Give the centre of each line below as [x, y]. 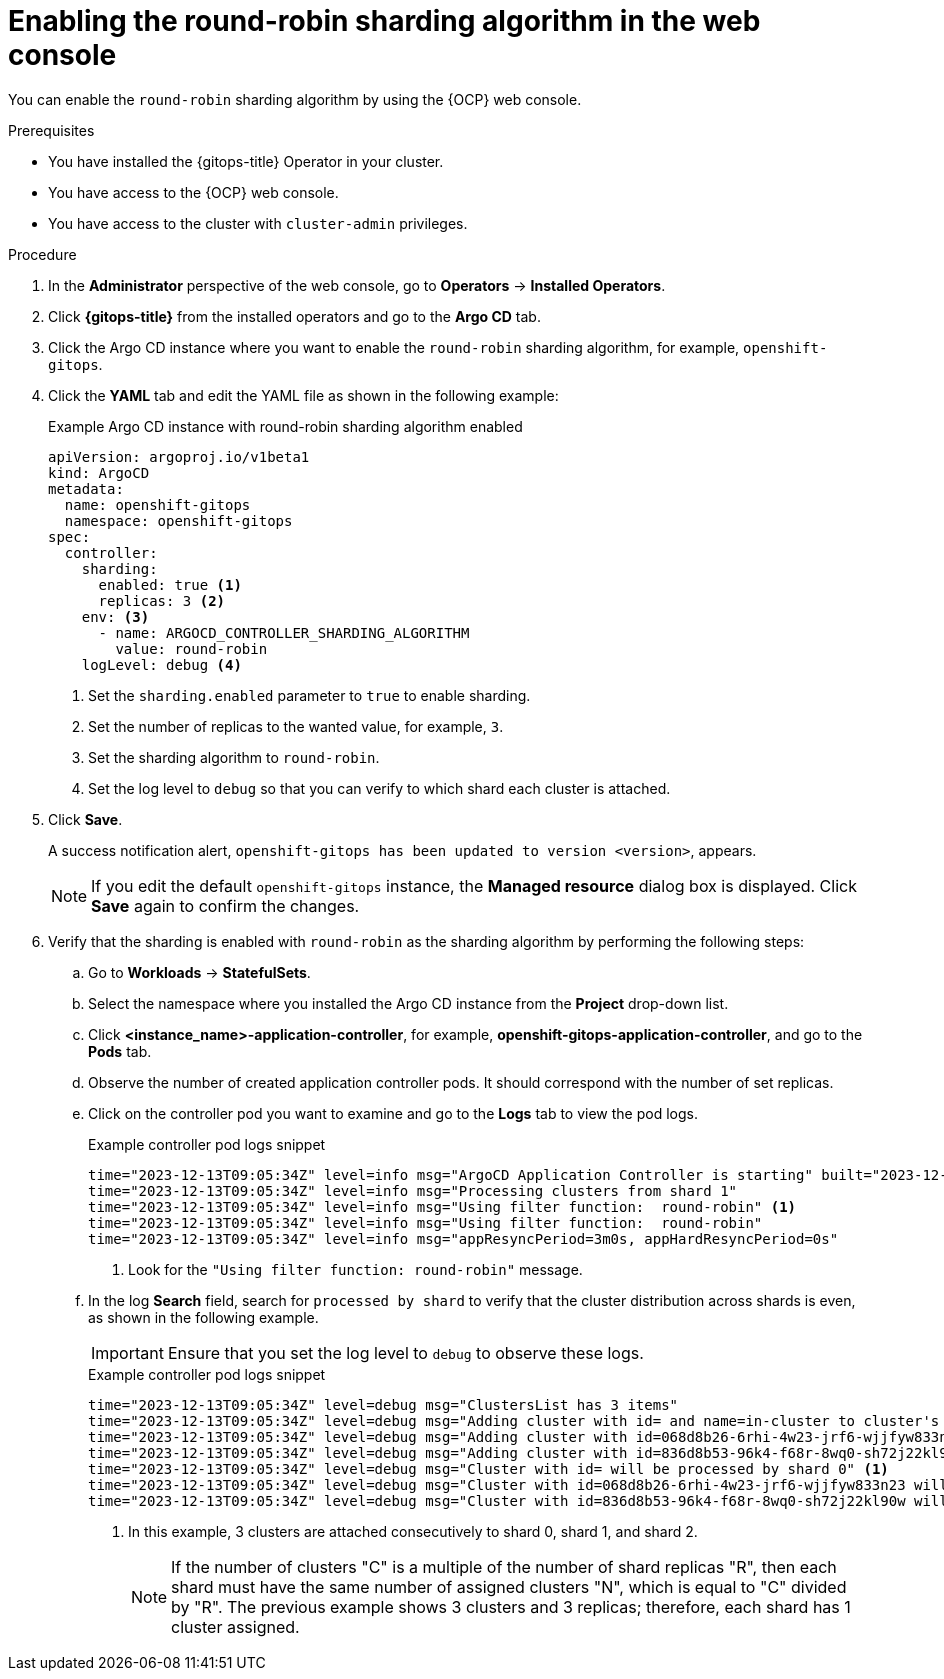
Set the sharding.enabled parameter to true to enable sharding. [309, 695]
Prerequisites [51, 130]
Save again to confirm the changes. [225, 905]
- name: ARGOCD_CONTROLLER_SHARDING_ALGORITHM [284, 632]
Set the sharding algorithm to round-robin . [234, 757]
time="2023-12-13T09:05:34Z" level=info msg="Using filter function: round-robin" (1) [442, 1206]
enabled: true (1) [170, 584]
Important [127, 1352]
